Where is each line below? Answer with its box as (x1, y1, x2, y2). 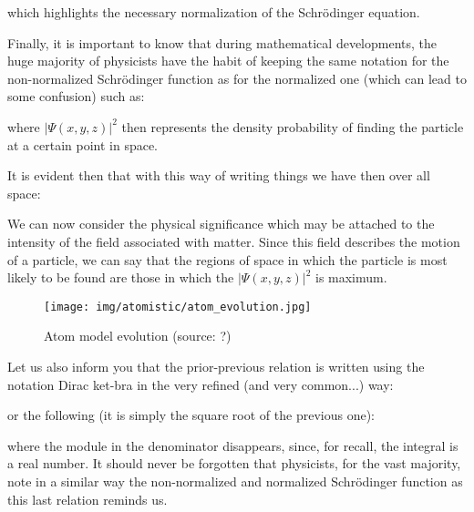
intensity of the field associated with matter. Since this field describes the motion (7, 231, 460, 251)
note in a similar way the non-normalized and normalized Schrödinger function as (7, 471, 463, 490)
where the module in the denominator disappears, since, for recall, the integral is (7, 435, 459, 455)
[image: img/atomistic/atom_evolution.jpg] (44, 300, 312, 313)
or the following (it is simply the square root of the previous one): (7, 405, 375, 425)
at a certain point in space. (7, 135, 159, 154)
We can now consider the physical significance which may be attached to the (7, 214, 435, 233)
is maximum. (314, 268, 387, 287)
